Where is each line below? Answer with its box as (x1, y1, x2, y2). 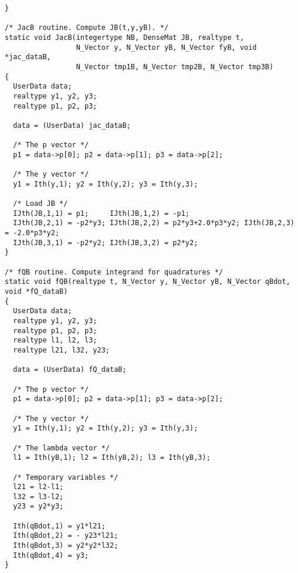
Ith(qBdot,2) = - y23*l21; (13, 531, 118, 540)
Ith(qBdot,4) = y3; (13, 551, 89, 560)
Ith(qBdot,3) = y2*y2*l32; (13, 541, 118, 550)
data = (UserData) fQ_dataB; (13, 365, 127, 374)
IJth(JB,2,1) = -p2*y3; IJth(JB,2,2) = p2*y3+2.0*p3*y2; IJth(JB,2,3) (13, 219, 294, 228)
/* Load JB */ (13, 199, 68, 208)
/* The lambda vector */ (13, 443, 110, 452)
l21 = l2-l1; (13, 483, 64, 491)
